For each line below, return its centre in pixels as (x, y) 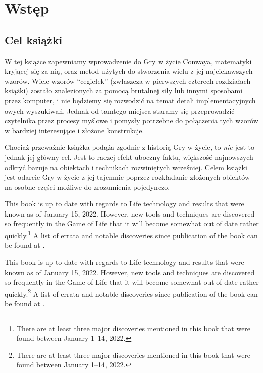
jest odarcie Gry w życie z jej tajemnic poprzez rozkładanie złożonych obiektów (127, 177)
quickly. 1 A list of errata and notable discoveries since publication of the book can (131, 234)
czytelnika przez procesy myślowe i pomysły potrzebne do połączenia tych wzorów (131, 120)
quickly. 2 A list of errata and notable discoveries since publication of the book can (131, 293)
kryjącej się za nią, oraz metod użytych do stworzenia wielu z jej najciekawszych (129, 71)
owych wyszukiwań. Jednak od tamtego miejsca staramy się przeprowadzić (120, 110)
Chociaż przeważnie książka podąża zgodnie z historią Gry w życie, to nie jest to (130, 147)
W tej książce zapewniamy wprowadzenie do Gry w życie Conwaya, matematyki (128, 61)
